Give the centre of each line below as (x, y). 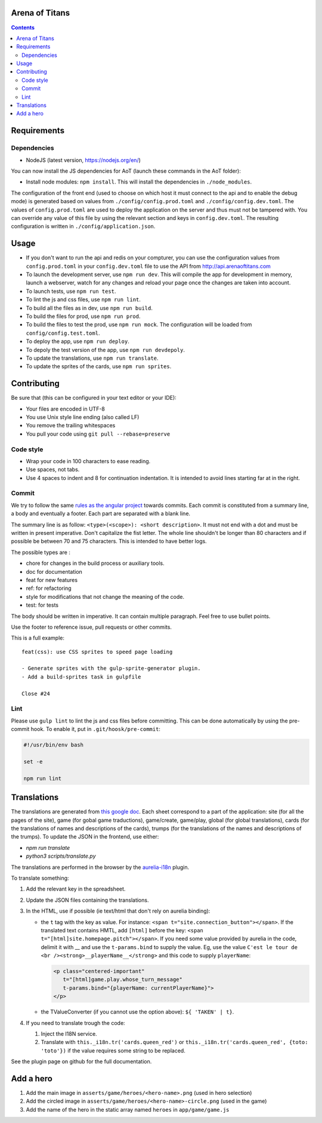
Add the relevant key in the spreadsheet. (76, 889)
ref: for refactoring (49, 588)
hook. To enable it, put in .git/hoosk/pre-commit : (96, 729)
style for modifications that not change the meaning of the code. (105, 596)
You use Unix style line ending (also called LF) (83, 417)
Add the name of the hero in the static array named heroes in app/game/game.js (128, 1109)
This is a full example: (38, 638)
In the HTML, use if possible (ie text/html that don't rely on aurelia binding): (118, 911)
